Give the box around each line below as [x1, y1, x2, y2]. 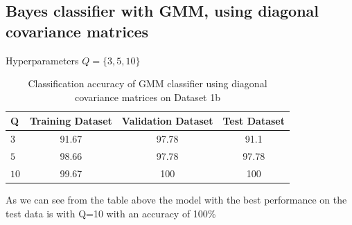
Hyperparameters [6, 53, 79, 67]
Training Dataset [30, 114, 112, 128]
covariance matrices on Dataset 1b [74, 89, 220, 104]
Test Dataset [222, 114, 285, 128]
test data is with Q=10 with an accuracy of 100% [6, 206, 216, 220]
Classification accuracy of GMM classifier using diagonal [28, 76, 267, 91]
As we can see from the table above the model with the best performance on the [6, 192, 347, 206]
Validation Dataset [121, 114, 213, 128]
